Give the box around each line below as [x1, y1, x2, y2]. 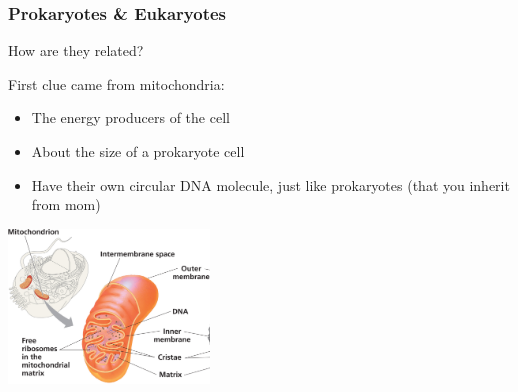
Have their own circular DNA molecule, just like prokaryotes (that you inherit [31, 174, 510, 195]
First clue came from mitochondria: [8, 73, 225, 94]
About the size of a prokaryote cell [31, 141, 245, 161]
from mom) [31, 194, 101, 215]
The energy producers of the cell [31, 107, 230, 128]
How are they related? [8, 40, 144, 61]
